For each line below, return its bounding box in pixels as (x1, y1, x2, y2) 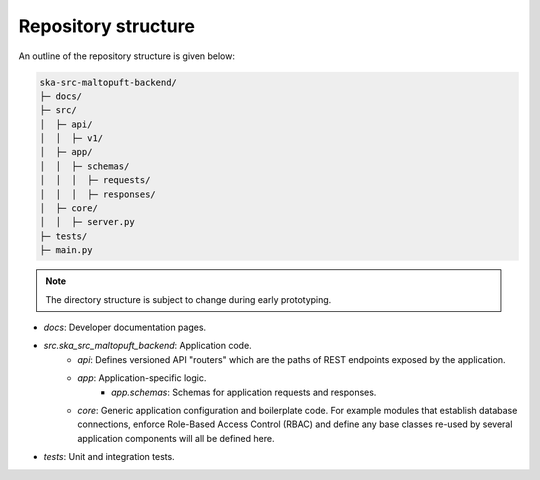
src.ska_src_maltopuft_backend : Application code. (43, 340, 252, 352)
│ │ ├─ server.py (39, 216, 135, 228)
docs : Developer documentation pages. (43, 321, 207, 333)
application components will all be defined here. (77, 432, 275, 444)
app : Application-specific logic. (77, 372, 207, 384)
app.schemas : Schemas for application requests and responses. (111, 386, 377, 398)
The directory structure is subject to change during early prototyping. (45, 293, 332, 305)
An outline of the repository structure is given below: (18, 50, 235, 62)
